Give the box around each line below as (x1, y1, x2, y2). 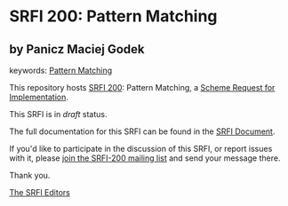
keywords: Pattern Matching (9, 65, 113, 75)
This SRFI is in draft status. (9, 109, 108, 119)
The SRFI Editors (9, 187, 71, 197)
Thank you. (9, 170, 51, 180)
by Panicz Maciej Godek (9, 42, 145, 57)
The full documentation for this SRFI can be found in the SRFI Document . (9, 126, 276, 137)
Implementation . (9, 91, 69, 102)
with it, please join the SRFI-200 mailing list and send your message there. (9, 153, 281, 163)
